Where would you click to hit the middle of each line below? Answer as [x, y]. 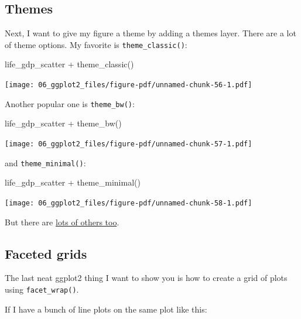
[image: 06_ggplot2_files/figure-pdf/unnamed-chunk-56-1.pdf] [129, 85]
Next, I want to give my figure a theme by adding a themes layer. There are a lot [150, 33]
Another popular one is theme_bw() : [70, 103]
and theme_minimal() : [45, 162]
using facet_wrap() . [42, 289]
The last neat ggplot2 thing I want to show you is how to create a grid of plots [146, 278]
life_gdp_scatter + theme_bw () [63, 123]
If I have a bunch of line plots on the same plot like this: [106, 309]
